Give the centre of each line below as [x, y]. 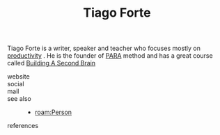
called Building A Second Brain [52, 63]
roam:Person [53, 112]
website [18, 77]
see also [19, 99]
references [23, 126]
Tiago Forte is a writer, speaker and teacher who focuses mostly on [104, 48]
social [16, 84]
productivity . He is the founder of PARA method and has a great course [110, 56]
